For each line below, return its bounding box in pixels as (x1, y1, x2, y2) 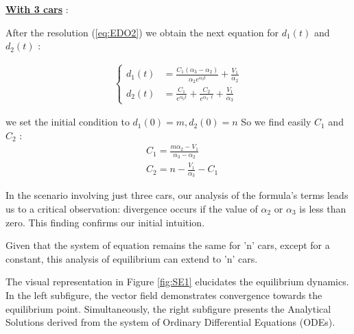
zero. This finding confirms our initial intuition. (5, 215, 205, 229)
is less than (299, 201, 346, 215)
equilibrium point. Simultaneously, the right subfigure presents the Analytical (5, 301, 331, 315)
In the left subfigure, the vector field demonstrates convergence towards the (5, 287, 322, 302)
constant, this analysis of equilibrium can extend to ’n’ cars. (5, 251, 258, 265)
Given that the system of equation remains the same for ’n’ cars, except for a (5, 238, 330, 252)
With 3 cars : (5, 2, 69, 16)
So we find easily (241, 115, 311, 129)
